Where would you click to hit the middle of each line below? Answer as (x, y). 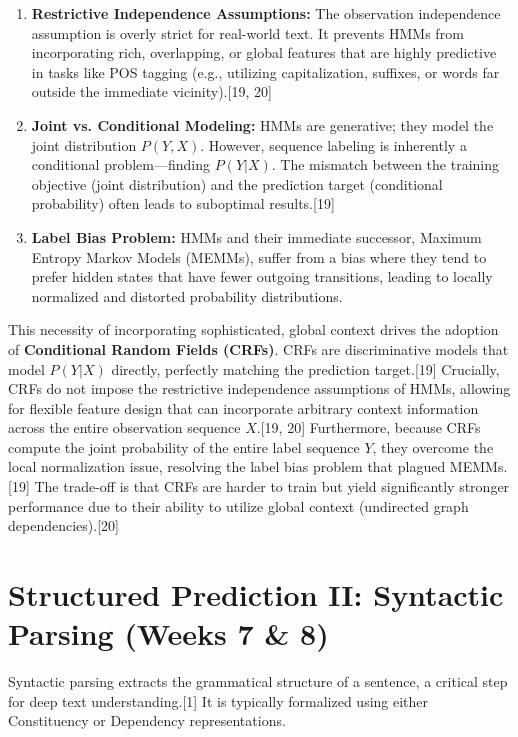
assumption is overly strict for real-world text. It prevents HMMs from (247, 32)
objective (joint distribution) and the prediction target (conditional (237, 183)
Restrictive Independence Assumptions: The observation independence (266, 13)
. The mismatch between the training (385, 164)
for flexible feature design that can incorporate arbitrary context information (243, 407)
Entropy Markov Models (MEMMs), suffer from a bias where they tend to (259, 256)
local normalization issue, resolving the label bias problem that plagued (227, 466)
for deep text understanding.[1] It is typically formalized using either (218, 700)
